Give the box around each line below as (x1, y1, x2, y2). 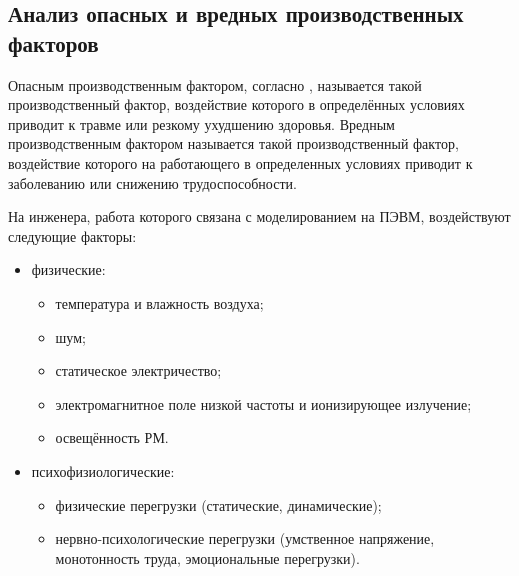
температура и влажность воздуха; (55, 292, 264, 313)
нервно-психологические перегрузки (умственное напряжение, (55, 528, 435, 549)
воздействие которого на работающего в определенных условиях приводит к (8, 152, 473, 173)
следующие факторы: (8, 225, 137, 246)
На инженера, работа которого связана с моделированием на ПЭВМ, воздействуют (8, 206, 511, 227)
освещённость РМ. (55, 427, 169, 448)
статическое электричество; (55, 360, 222, 381)
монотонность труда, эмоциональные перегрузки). (55, 547, 360, 568)
